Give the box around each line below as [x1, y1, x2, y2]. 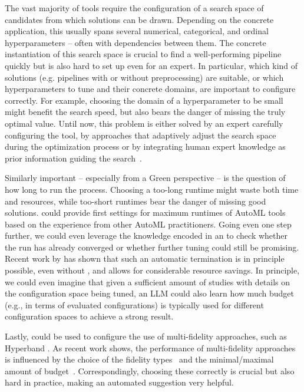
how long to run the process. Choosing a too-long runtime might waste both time [5, 183, 299, 195]
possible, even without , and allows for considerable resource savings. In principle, [5, 264, 300, 276]
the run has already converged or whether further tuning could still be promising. [5, 241, 299, 253]
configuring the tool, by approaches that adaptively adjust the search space [5, 129, 276, 141]
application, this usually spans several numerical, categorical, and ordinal [5, 25, 269, 37]
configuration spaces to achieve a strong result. [5, 310, 174, 322]
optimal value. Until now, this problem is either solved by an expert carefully [5, 117, 283, 129]
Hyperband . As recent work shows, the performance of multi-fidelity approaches [5, 341, 296, 354]
